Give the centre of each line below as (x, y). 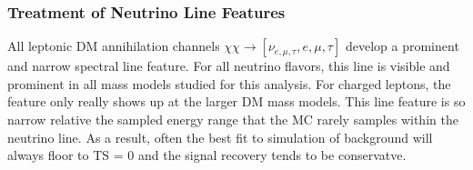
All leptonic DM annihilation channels (114, 46)
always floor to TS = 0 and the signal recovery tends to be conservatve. (207, 155)
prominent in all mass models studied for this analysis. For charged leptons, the (229, 83)
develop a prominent (402, 46)
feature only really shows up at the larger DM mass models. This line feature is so (236, 101)
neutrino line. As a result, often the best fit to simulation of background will (220, 137)
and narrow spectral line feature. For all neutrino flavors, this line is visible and (229, 66)
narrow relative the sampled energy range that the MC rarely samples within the (233, 119)
